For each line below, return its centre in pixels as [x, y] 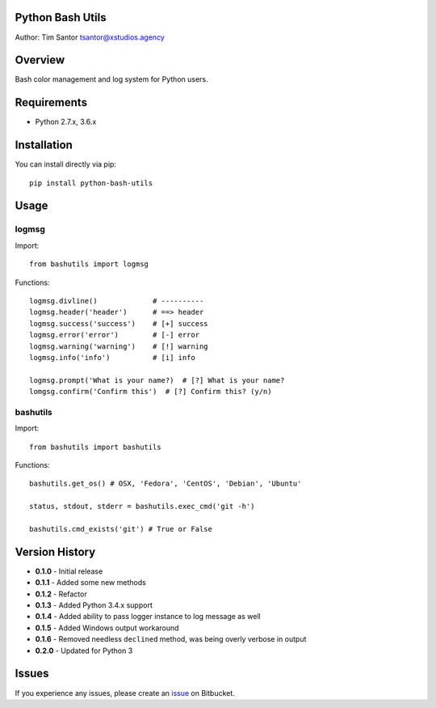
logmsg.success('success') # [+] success [119, 323]
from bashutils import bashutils [95, 447]
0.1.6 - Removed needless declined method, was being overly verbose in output [171, 639]
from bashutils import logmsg [89, 264]
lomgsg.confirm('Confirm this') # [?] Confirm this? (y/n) [151, 392]
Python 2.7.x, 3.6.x [66, 122]
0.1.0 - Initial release [69, 571]
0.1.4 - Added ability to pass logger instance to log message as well [148, 617]
